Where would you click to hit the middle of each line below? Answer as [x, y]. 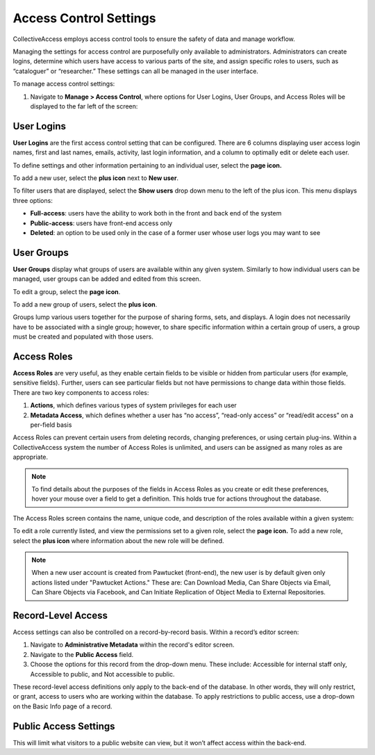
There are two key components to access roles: [81, 392]
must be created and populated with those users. [83, 336]
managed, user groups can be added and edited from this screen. [107, 279]
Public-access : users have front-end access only [101, 223]
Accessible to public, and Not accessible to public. [102, 674]
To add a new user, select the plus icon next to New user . [96, 178]
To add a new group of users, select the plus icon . [85, 305]
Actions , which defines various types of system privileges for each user [134, 405]
